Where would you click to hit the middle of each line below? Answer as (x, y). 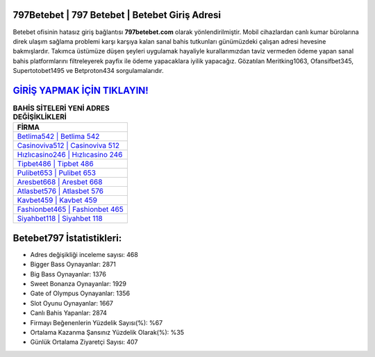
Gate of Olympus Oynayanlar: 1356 (80, 293)
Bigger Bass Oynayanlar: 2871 (73, 265)
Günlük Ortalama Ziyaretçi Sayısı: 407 (84, 342)
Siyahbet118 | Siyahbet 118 (60, 219)
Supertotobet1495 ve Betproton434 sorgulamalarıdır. (89, 71)
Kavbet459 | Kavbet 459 (57, 200)
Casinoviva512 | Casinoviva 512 (68, 146)
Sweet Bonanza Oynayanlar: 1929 (78, 284)
